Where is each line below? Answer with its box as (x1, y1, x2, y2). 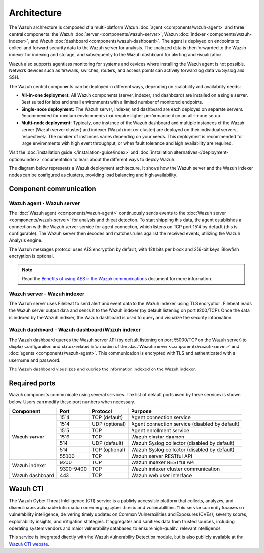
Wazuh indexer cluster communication (131, 465, 220, 472)
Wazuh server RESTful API (131, 453, 193, 460)
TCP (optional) (92, 446, 126, 453)
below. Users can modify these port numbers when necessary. (9, 399, 135, 405)
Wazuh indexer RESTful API (131, 459, 195, 466)
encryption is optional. (9, 253, 54, 259)
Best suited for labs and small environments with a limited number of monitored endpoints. (21, 99, 204, 105)
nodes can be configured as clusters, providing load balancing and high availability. (9, 172, 177, 178)
